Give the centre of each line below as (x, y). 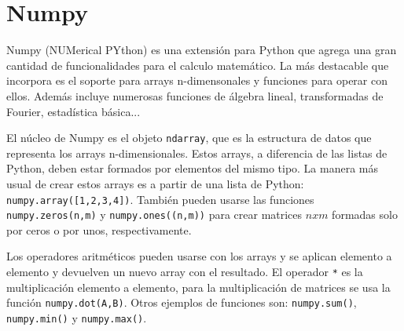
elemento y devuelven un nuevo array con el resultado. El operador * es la (185, 272)
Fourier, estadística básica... (73, 111)
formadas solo (365, 215)
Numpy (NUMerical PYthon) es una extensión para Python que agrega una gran (202, 50)
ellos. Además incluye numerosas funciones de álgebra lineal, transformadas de (195, 95)
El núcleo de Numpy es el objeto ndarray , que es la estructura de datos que (189, 138)
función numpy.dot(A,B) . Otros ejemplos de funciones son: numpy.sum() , (182, 302)
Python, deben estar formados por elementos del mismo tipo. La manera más (193, 168)
